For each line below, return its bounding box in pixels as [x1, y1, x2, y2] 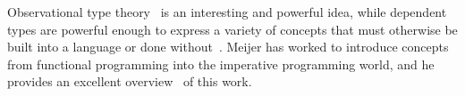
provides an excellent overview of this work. [7, 72, 252, 91]
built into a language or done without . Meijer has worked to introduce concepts [7, 37, 449, 56]
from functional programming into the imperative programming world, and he [7, 54, 435, 73]
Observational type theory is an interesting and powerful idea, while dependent [7, 3, 447, 20]
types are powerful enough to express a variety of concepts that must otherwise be [7, 20, 458, 38]
